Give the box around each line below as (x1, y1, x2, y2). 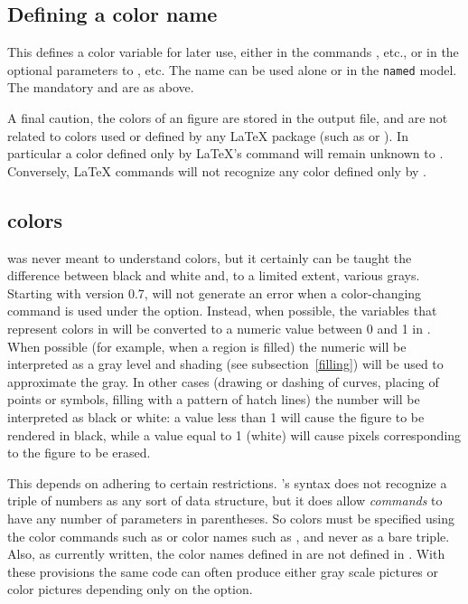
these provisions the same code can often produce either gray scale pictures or (7, 562, 439, 580)
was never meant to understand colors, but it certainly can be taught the (7, 248, 412, 267)
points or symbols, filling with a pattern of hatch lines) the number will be (7, 390, 420, 409)
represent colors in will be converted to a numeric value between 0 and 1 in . (7, 319, 431, 337)
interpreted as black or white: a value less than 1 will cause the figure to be (7, 407, 425, 426)
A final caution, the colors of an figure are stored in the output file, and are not (7, 109, 448, 127)
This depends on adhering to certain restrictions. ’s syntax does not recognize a (7, 473, 447, 492)
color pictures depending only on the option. (7, 580, 253, 599)
